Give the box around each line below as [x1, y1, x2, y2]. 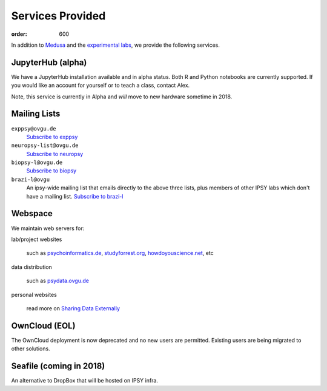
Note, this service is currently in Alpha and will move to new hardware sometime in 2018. [11, 93, 233, 100]
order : [11, 30, 27, 38]
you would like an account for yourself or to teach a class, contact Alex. [11, 82, 190, 89]
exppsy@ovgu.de [11, 125, 57, 132]
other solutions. [11, 345, 51, 352]
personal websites [11, 291, 57, 298]
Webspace [11, 208, 53, 219]
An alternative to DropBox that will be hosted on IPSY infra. [11, 377, 159, 384]
